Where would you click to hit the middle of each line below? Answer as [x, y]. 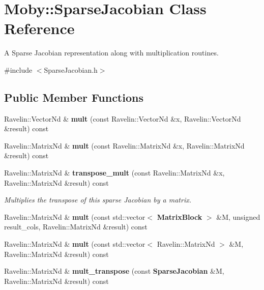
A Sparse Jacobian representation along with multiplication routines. [111, 53]
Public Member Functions [74, 97]
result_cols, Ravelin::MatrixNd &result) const [76, 227]
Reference [39, 28]
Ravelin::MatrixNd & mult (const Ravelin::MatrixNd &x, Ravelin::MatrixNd [124, 145]
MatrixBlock [180, 216]
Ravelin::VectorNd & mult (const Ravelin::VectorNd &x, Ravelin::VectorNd [123, 118]
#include [18, 69]
